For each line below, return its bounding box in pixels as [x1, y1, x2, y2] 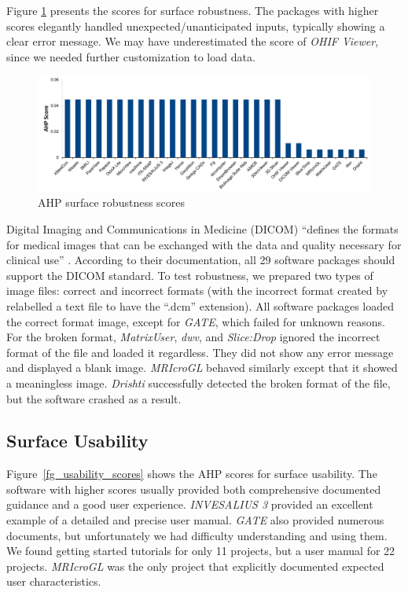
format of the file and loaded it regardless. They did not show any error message [6, 344, 394, 360]
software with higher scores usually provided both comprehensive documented [6, 480, 381, 497]
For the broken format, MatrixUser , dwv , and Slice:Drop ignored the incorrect [6, 329, 380, 345]
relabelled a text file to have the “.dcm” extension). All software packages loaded [6, 297, 394, 314]
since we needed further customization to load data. [6, 48, 255, 64]
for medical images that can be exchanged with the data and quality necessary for [6, 236, 402, 252]
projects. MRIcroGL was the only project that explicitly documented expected [6, 557, 384, 574]
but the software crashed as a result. [6, 390, 182, 406]
